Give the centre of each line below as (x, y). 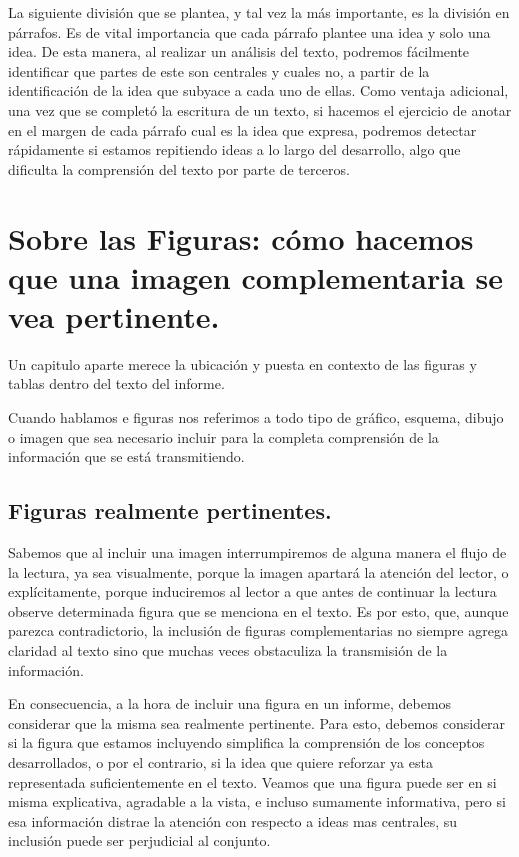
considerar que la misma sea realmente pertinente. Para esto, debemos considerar (257, 722)
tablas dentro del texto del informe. (116, 383)
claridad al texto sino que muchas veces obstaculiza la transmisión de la (228, 649)
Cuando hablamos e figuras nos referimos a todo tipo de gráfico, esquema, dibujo (256, 417)
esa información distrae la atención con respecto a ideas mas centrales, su (233, 820)
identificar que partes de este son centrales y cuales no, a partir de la (219, 70)
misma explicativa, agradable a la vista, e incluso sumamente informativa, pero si (257, 801)
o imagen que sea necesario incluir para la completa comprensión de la (223, 436)
